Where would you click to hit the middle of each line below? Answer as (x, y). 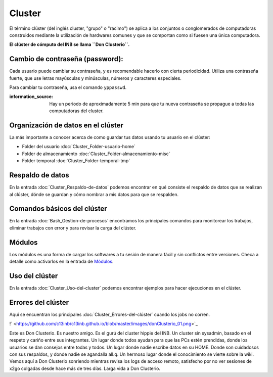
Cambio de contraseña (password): (66, 59)
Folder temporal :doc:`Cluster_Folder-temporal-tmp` (76, 161)
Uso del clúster (34, 276)
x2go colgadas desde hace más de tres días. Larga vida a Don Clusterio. (85, 368)
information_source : (31, 97)
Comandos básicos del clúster (58, 209)
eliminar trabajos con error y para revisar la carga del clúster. (73, 228)
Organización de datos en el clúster (66, 125)
